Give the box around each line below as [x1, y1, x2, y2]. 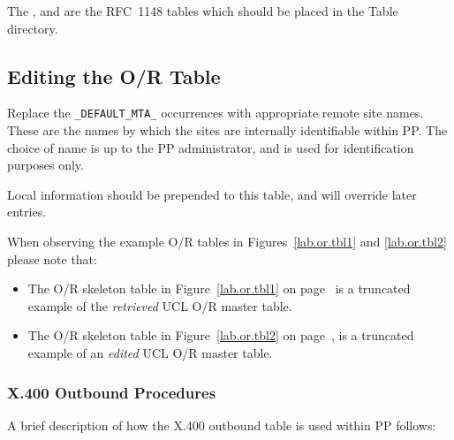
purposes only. [7, 156, 84, 174]
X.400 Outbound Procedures [7, 381, 216, 403]
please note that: [7, 249, 97, 268]
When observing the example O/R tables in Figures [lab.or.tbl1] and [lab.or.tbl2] [7, 232, 447, 251]
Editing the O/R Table [7, 62, 221, 89]
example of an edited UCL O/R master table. [27, 343, 273, 361]
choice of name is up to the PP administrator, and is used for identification [7, 138, 414, 156]
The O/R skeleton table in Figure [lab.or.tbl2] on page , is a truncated [27, 326, 414, 345]
